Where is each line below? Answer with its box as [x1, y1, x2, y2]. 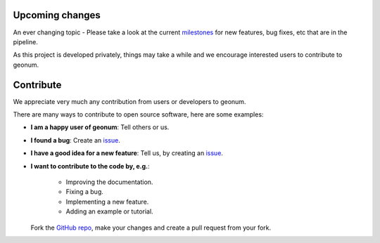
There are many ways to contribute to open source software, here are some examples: [13, 110, 264, 119]
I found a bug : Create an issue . [30, 136, 121, 144]
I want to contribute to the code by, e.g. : [30, 162, 151, 170]
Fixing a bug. [65, 188, 103, 196]
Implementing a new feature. [65, 197, 149, 206]
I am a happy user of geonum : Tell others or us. [30, 123, 170, 131]
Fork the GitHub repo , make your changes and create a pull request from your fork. [30, 223, 272, 232]
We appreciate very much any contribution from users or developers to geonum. [13, 97, 246, 105]
